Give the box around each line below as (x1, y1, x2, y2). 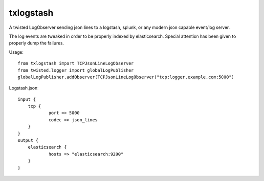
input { (18, 96, 36, 102)
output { (18, 137, 39, 143)
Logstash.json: (9, 85, 39, 91)
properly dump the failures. (9, 40, 64, 46)
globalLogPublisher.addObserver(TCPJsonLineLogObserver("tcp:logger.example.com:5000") (18, 74, 235, 80)
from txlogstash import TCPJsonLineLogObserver (18, 61, 134, 66)
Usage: (9, 49, 24, 55)
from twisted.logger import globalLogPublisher (18, 68, 134, 73)
